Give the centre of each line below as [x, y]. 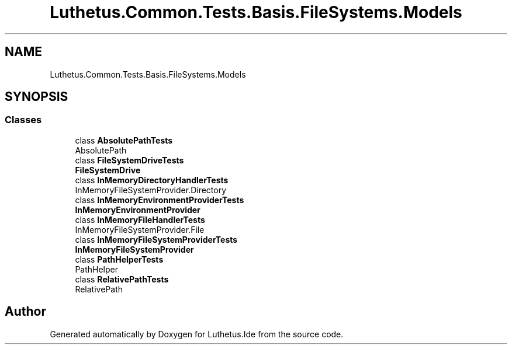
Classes [23, 120]
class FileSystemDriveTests [129, 160]
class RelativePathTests [122, 279]
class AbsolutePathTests [124, 140]
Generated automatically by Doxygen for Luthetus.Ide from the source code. [197, 334]
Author [25, 312]
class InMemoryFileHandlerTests [140, 219]
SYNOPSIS [37, 97]
